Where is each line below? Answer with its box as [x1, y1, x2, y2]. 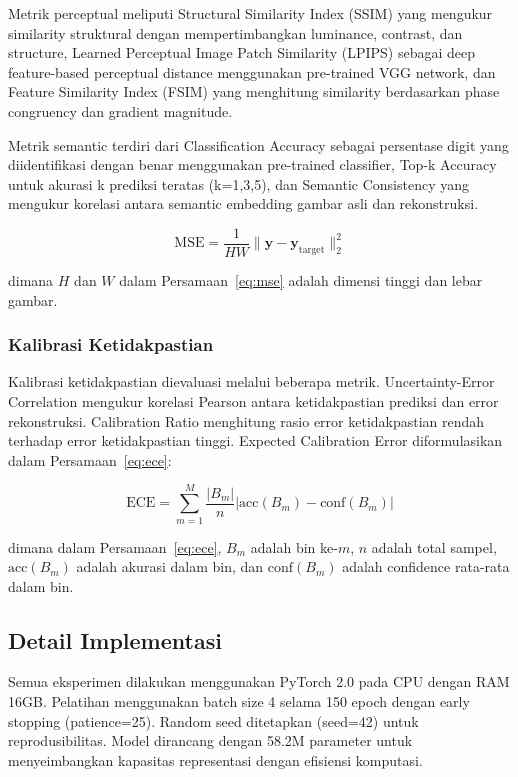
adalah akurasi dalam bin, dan [76, 556, 264, 577]
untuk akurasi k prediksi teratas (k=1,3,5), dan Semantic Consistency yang [8, 173, 469, 194]
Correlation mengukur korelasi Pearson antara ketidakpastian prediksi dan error [8, 391, 499, 411]
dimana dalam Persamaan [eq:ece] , [8, 536, 222, 557]
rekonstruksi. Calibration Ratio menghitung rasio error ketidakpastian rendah [8, 410, 485, 431]
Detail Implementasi [8, 624, 222, 655]
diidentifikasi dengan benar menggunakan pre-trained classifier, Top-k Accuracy [8, 154, 497, 175]
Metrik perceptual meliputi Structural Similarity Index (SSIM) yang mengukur [8, 3, 493, 23]
